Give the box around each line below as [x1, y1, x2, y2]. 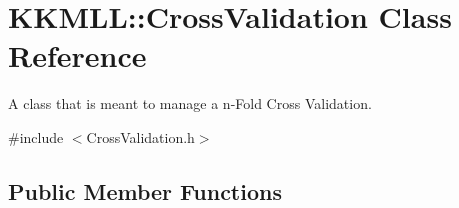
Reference [8, 35, 147, 76]
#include [8, 126, 64, 147]
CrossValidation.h [86, 126, 195, 147]
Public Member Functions [8, 175, 282, 206]
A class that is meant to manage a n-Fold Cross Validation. [8, 93, 372, 114]
